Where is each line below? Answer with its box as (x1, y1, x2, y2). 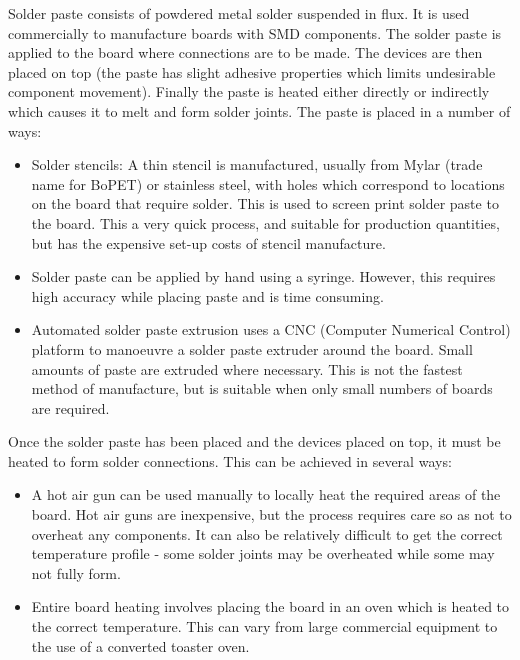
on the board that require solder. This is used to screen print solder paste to (31, 193, 499, 214)
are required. (31, 397, 110, 418)
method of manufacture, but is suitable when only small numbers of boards (31, 378, 493, 399)
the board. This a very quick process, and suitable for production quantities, (31, 212, 500, 233)
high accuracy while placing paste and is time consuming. (31, 285, 385, 306)
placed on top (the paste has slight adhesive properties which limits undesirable (8, 61, 496, 82)
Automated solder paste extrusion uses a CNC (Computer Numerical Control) (31, 319, 511, 340)
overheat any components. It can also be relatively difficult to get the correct (31, 523, 503, 544)
